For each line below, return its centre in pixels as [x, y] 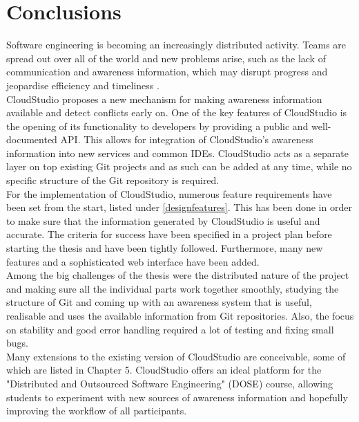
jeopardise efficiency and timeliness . [83, 85]
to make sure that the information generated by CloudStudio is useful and [163, 220]
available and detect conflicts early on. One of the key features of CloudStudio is [177, 112]
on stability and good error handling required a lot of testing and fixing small [170, 329]
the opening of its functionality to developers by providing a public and [157, 126]
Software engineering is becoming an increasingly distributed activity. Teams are [176, 45]
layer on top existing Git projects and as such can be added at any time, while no [179, 166]
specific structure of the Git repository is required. [113, 180]
